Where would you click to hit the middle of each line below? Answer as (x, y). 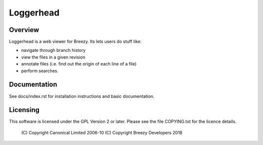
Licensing (24, 110)
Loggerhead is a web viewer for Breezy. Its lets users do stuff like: (75, 42)
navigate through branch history (53, 50)
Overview (24, 30)
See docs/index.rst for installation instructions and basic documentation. (82, 96)
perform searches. (40, 71)
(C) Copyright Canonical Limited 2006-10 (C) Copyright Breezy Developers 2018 (102, 132)
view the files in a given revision (53, 57)
